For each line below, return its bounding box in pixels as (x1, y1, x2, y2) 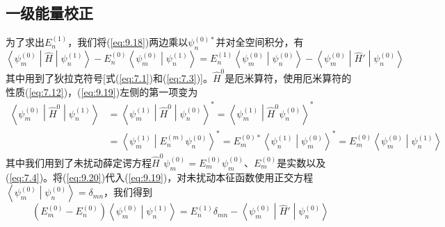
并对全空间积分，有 (216, 35, 304, 49)
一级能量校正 (6, 2, 93, 24)
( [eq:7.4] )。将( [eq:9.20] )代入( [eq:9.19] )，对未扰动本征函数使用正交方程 (6, 169, 314, 184)
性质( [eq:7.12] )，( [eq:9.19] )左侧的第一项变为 (6, 84, 198, 99)
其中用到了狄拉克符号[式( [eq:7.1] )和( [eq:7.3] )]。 (6, 70, 213, 85)
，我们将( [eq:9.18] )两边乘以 (67, 35, 188, 49)
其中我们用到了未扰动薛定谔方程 (6, 155, 152, 169)
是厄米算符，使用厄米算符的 (225, 70, 352, 85)
